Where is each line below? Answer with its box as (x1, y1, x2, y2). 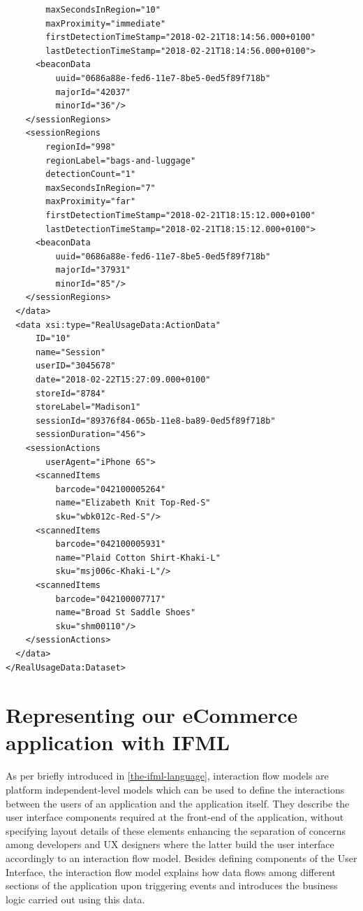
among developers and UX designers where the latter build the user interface (6, 837, 334, 852)
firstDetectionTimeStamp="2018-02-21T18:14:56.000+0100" (45, 32, 316, 43)
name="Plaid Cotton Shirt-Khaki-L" (55, 552, 221, 563)
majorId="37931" (55, 265, 131, 275)
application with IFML (6, 728, 230, 756)
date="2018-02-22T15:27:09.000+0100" (35, 375, 211, 385)
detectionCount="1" (45, 169, 136, 180)
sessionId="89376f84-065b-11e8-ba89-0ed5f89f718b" (35, 415, 276, 426)
